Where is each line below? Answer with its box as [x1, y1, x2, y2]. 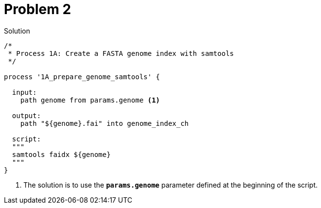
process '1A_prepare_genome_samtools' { [4, 72, 160, 81]
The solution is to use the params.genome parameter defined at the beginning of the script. [23, 180, 318, 189]
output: [12, 111, 41, 120]
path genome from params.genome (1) [20, 96, 160, 104]
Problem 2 [4, 1, 71, 17]
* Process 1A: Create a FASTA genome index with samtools [8, 49, 234, 57]
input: [12, 88, 37, 96]
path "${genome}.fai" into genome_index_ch [20, 119, 189, 127]
